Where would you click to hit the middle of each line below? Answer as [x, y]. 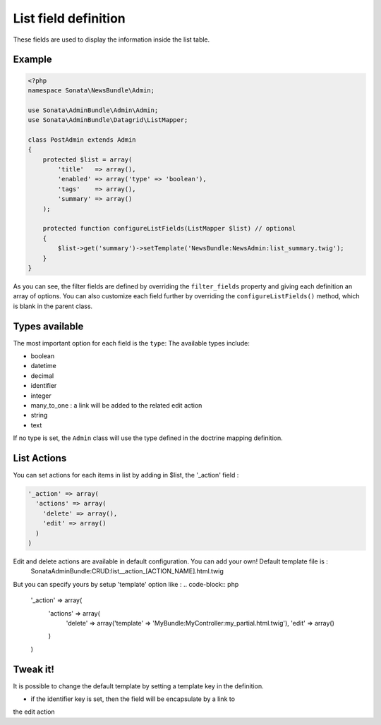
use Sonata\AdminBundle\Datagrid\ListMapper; [108, 120]
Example [32, 60]
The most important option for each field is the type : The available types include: [132, 343]
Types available [48, 326]
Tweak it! [34, 669]
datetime [43, 366]
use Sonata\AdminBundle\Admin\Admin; [93, 110]
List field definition [69, 18]
